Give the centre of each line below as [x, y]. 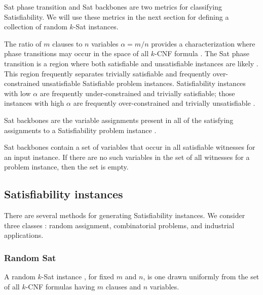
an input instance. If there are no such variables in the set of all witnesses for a [127, 157]
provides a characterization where [203, 43]
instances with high [34, 103]
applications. [24, 235]
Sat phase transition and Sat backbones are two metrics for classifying [113, 7]
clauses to [67, 43]
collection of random [36, 27]
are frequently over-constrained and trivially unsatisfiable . [164, 103]
